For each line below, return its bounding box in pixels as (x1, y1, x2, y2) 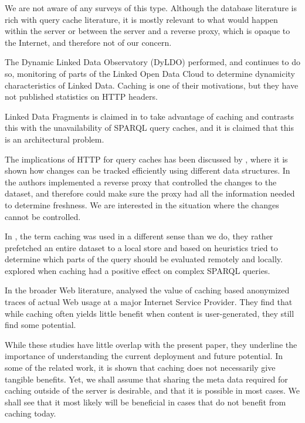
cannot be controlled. (5, 210, 81, 222)
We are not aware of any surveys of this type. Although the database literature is (5, 2, 297, 13)
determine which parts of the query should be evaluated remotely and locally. (5, 253, 283, 265)
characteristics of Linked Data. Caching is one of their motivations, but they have (5, 79, 299, 91)
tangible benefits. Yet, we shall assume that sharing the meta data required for (5, 373, 288, 385)
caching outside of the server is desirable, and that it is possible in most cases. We (5, 384, 300, 397)
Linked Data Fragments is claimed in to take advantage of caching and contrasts (5, 110, 294, 122)
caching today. (5, 407, 56, 419)
